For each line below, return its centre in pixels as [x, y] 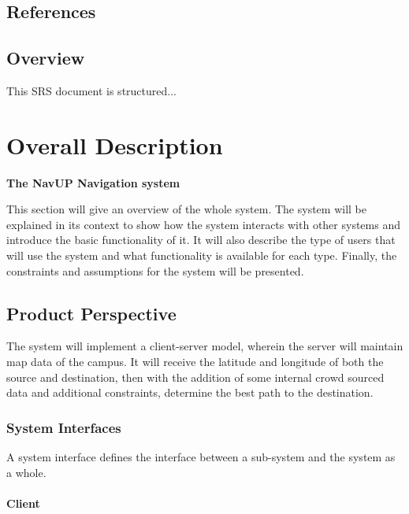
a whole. [26, 472]
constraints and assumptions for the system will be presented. [155, 270]
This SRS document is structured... [91, 90]
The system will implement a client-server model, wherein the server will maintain [205, 346]
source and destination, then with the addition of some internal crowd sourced [195, 377]
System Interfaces [64, 427]
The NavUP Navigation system [93, 182]
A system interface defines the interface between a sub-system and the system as [201, 457]
